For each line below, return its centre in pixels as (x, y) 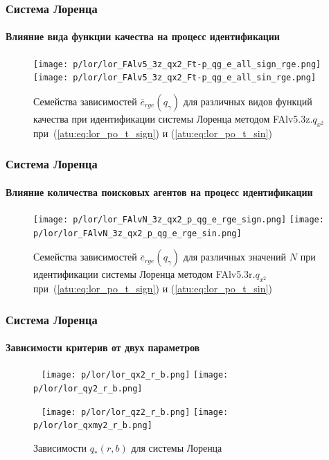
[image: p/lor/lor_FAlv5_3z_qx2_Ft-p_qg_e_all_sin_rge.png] (175, 78)
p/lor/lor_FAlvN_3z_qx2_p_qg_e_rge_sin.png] (137, 233)
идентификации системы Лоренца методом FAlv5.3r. (144, 274)
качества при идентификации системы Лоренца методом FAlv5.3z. (173, 118)
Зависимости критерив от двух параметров (103, 347)
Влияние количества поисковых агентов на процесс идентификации (159, 192)
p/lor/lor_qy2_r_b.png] (88, 388)
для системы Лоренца (177, 447)
